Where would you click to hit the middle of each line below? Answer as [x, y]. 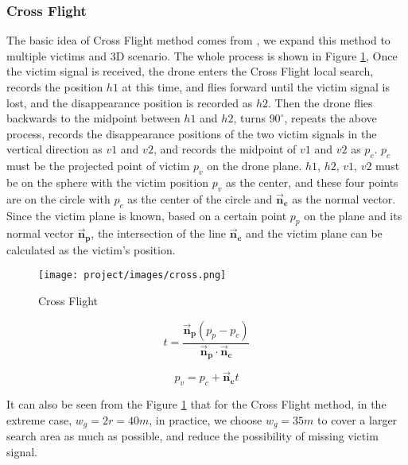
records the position [55, 87]
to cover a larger [357, 419]
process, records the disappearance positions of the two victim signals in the [192, 133]
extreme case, [39, 419]
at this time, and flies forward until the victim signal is [256, 87]
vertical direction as [54, 149]
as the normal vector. [344, 198]
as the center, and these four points [312, 182]
